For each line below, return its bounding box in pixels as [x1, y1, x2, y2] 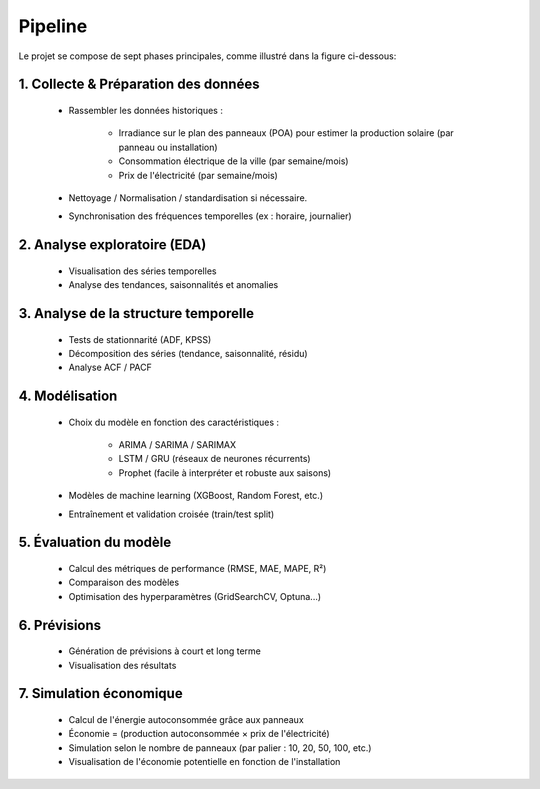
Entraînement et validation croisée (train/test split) [68, 508, 275, 520]
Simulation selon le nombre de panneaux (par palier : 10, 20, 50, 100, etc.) [68, 741, 372, 754]
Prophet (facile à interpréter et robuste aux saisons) [118, 466, 332, 479]
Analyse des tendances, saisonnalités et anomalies [68, 279, 279, 291]
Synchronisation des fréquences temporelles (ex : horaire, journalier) [68, 210, 352, 222]
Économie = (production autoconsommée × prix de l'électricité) [68, 728, 330, 740]
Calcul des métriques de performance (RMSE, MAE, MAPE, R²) [68, 563, 327, 575]
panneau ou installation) [118, 141, 219, 153]
